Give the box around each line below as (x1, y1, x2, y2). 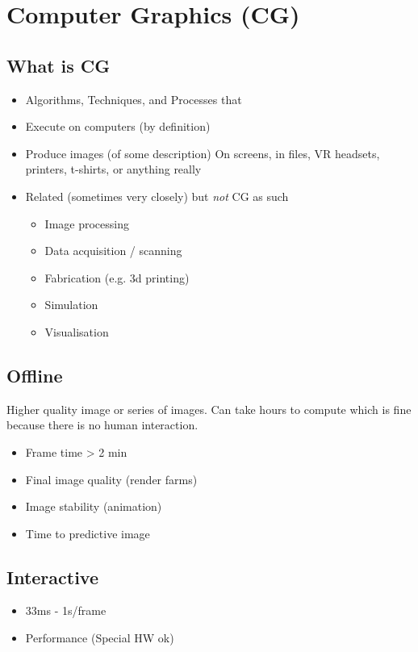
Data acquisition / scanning (44, 242, 182, 259)
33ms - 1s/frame (25, 602, 107, 619)
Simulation (44, 296, 98, 313)
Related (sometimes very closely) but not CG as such (25, 187, 289, 204)
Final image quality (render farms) (25, 470, 198, 487)
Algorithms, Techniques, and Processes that (25, 90, 242, 107)
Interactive (6, 564, 99, 589)
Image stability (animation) (25, 498, 162, 515)
